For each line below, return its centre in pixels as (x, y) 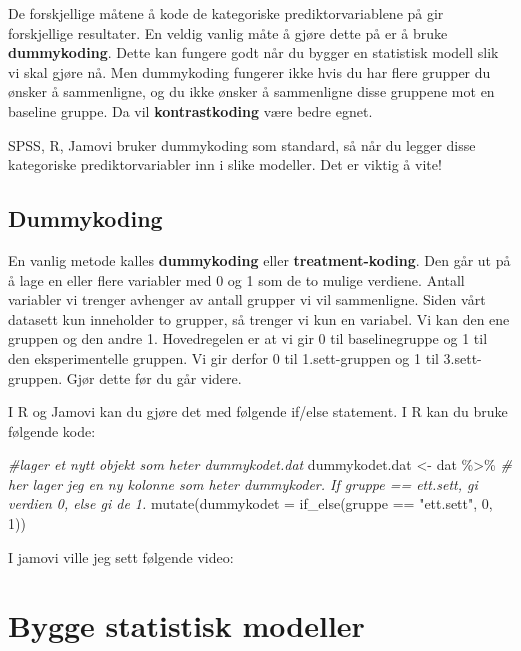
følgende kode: (52, 430)
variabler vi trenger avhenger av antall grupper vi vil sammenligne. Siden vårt (247, 299)
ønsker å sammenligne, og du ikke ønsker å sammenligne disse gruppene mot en (251, 91)
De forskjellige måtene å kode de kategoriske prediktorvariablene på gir (226, 13)
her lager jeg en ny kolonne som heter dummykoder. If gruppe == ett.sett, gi (243, 483)
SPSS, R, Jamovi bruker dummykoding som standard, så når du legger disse (242, 144)
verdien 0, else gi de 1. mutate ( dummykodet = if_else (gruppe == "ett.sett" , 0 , (250, 503)
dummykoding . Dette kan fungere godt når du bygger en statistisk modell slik (253, 52)
